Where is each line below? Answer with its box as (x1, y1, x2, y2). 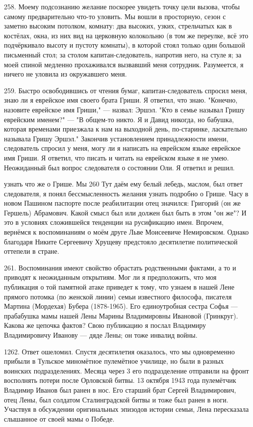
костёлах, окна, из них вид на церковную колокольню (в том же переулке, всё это (4, 30, 249, 40)
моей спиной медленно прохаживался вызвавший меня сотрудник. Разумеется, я (4, 59, 244, 69)
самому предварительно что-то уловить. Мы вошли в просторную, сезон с (4, 11, 226, 21)
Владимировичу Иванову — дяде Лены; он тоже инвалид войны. (4, 330, 198, 340)
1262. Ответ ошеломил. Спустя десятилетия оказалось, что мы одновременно (4, 346, 235, 356)
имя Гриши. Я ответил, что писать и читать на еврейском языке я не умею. (4, 152, 229, 162)
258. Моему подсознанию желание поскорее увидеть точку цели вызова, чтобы (4, 1, 240, 11)
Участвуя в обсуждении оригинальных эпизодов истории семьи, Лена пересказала (4, 404, 249, 414)
